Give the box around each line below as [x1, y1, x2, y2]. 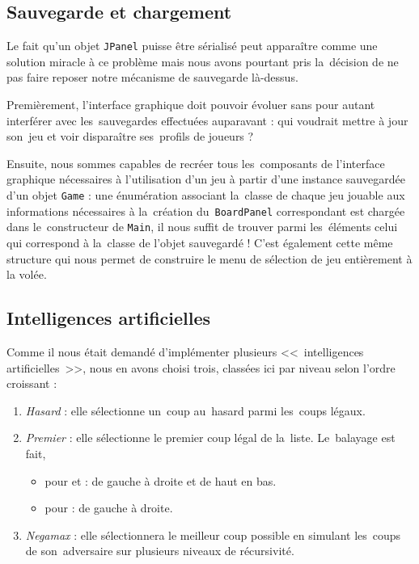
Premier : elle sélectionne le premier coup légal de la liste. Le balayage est [25, 429, 396, 446]
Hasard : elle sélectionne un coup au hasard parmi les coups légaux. [25, 402, 366, 419]
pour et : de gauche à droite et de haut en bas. [44, 472, 277, 489]
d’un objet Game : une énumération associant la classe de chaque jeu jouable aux [6, 187, 405, 204]
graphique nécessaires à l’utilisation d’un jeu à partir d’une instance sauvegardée [6, 170, 406, 187]
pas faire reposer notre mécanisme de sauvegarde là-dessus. [6, 69, 298, 86]
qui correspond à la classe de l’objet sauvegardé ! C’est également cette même [6, 234, 393, 250]
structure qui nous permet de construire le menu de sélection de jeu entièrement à [6, 250, 413, 267]
